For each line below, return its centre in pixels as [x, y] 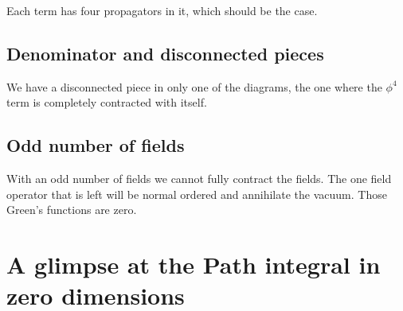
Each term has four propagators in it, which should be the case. [162, 10]
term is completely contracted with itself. [107, 102]
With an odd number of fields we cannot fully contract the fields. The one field [199, 179]
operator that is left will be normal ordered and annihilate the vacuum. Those [197, 194]
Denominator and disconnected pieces [165, 53]
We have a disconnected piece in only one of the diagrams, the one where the [194, 86]
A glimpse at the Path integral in [194, 264]
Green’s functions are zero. [72, 210]
